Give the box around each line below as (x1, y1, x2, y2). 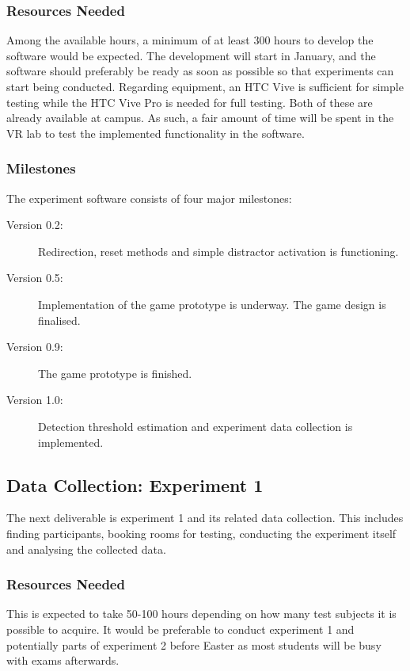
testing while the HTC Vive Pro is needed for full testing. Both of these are (6, 93, 373, 110)
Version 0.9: (6, 338, 63, 355)
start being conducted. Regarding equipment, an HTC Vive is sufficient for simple (6, 78, 404, 94)
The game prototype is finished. (38, 364, 192, 381)
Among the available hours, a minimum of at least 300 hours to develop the (6, 32, 374, 48)
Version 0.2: (6, 216, 63, 233)
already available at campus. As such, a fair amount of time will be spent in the (6, 109, 394, 126)
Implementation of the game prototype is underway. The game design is (38, 295, 386, 312)
